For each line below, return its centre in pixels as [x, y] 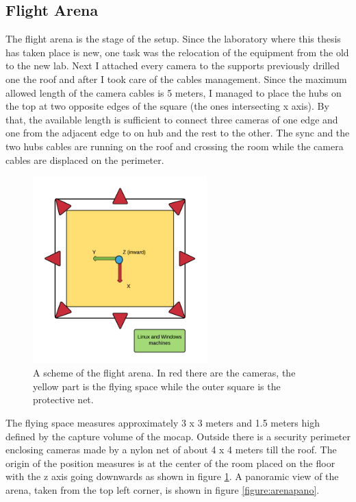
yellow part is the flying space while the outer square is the [157, 386]
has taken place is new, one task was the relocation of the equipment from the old [177, 52]
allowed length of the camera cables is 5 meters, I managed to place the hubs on [174, 92]
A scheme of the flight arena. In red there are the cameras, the [164, 373]
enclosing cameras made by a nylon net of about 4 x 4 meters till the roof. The [171, 450]
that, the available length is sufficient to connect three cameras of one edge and [172, 119]
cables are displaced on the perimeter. [85, 159]
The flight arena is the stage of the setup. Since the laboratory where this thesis [173, 39]
